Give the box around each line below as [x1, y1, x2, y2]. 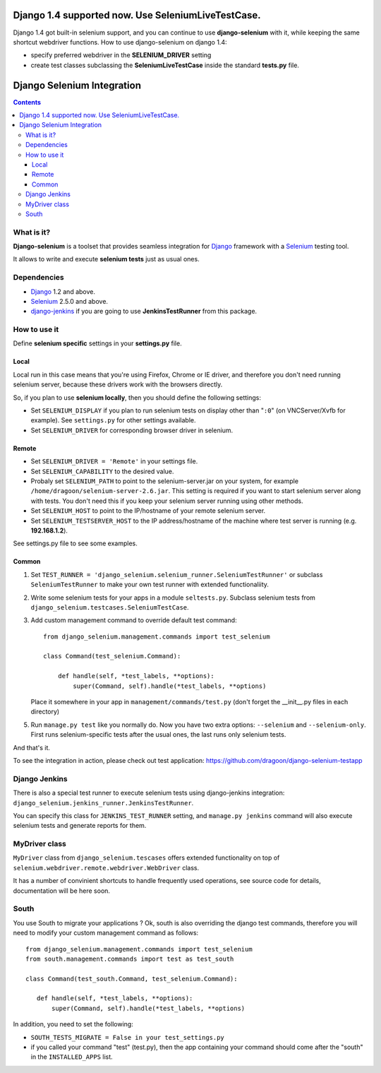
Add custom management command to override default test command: [30, 616, 237, 624]
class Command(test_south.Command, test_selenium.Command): [25, 975, 238, 983]
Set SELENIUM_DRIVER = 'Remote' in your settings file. [30, 457, 198, 466]
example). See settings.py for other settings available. [30, 416, 196, 425]
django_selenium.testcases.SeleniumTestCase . [30, 603, 190, 611]
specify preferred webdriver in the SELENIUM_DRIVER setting [30, 51, 212, 59]
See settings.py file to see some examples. [13, 539, 138, 547]
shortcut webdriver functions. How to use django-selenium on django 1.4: [13, 37, 227, 46]
